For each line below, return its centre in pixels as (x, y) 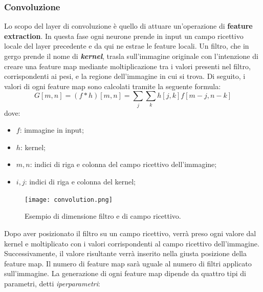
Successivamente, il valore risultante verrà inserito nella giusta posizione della (125, 253)
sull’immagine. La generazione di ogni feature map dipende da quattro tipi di (125, 273)
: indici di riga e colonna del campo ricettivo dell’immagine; (123, 164)
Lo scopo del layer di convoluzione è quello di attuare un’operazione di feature (128, 26)
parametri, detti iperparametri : (52, 283)
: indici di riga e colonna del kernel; (80, 182)
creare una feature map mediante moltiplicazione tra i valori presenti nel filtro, (127, 66)
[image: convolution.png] (69, 200)
